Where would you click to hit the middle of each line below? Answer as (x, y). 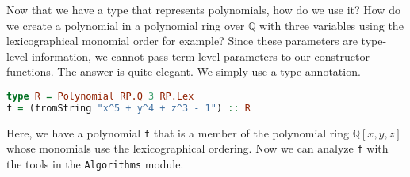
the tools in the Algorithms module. (95, 164)
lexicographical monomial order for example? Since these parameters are (182, 41)
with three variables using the (331, 25)
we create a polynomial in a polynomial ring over (126, 25)
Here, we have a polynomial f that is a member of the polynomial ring (178, 132)
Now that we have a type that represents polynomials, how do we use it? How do (203, 9)
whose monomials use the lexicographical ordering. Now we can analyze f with (197, 148)
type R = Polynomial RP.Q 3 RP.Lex (100, 96)
